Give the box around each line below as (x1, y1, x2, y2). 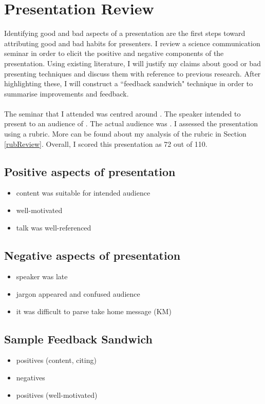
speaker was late (16, 271, 68, 282)
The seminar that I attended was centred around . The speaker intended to (4, 108, 241, 119)
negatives (16, 372, 45, 383)
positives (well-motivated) (16, 389, 98, 400)
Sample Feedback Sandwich (4, 331, 153, 347)
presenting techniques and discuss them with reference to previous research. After (4, 68, 261, 79)
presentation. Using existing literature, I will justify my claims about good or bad (4, 57, 261, 68)
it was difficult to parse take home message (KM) (16, 305, 172, 316)
